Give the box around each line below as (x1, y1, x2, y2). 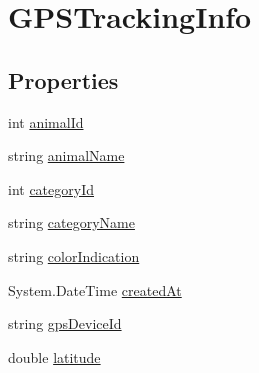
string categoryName (8, 212, 135, 233)
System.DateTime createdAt (8, 279, 182, 300)
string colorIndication (8, 245, 140, 266)
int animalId (8, 111, 84, 132)
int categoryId (8, 178, 95, 199)
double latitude (8, 346, 101, 367)
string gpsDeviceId (8, 313, 122, 334)
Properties (8, 64, 119, 95)
